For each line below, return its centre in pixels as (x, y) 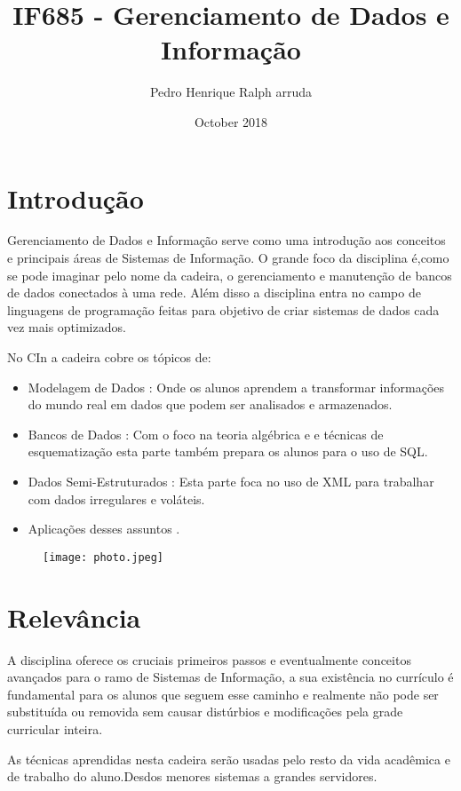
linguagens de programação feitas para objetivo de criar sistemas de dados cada (223, 309)
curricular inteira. (55, 728)
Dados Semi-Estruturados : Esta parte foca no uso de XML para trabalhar (231, 481)
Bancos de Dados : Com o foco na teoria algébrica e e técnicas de (206, 434)
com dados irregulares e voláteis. (116, 498)
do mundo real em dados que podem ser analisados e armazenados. (210, 404)
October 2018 (231, 121)
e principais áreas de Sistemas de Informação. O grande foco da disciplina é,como (228, 258)
